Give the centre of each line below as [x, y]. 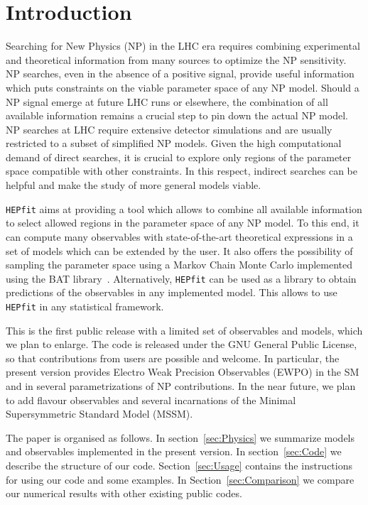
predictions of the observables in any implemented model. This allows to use [172, 292]
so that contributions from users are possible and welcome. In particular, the [173, 358]
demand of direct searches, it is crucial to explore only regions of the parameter [179, 157]
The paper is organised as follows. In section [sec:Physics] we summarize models [180, 437]
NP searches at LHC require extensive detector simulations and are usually [169, 129]
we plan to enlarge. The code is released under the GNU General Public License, [182, 344]
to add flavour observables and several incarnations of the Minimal [151, 400]
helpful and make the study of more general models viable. [134, 185]
